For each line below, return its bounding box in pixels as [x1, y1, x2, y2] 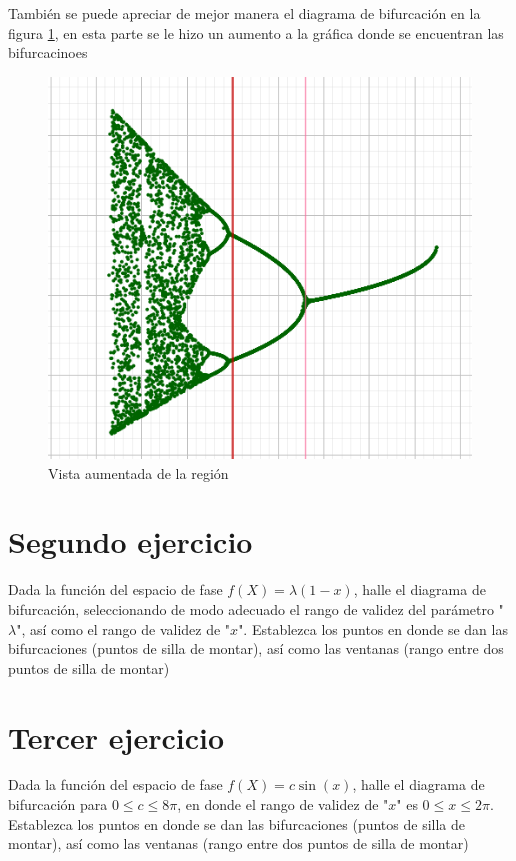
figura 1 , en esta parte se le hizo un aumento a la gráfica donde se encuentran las [8, 22, 504, 43]
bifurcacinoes [8, 42, 88, 63]
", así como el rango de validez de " [16, 618, 231, 639]
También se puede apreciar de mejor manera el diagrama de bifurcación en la [8, 3, 481, 23]
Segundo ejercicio [8, 521, 253, 562]
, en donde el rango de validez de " [177, 794, 389, 815]
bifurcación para [8, 794, 108, 815]
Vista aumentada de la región [48, 462, 229, 483]
